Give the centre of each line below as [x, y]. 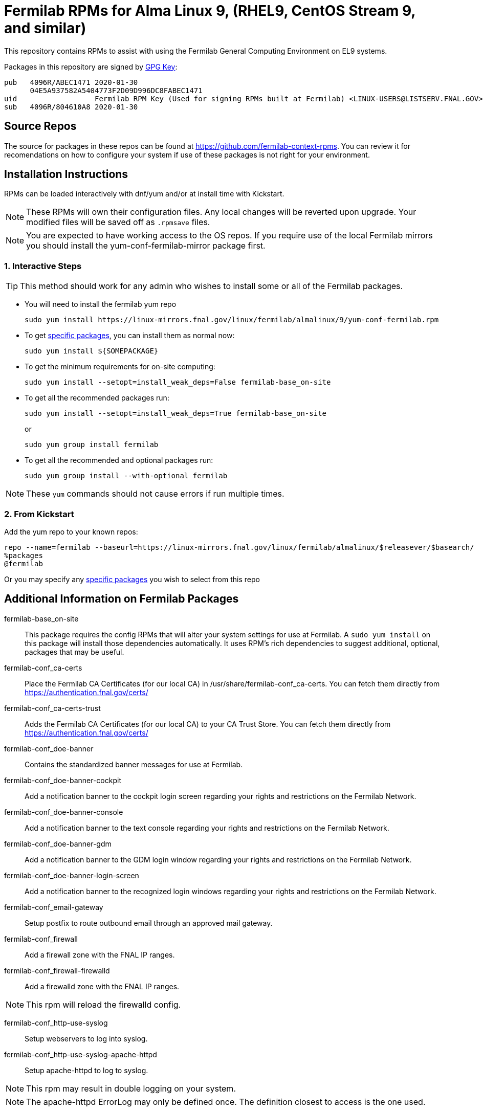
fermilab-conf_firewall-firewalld [57, 970]
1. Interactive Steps [43, 266]
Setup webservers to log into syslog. [86, 1038]
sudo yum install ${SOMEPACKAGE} [92, 351]
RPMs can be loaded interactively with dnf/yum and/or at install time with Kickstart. [144, 194]
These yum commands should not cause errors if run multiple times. [155, 494]
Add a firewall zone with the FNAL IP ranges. [100, 954]
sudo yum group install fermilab [92, 445]
